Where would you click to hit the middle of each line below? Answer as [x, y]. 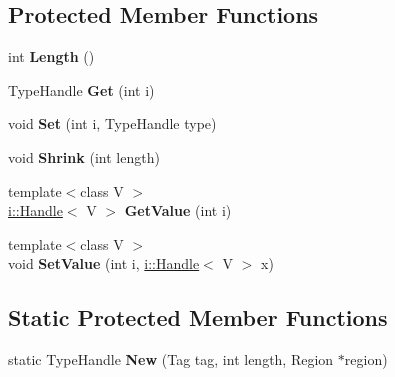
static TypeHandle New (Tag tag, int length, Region [171, 359]
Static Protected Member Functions [198, 317]
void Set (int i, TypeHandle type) [112, 123]
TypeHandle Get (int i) [81, 89]
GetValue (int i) [178, 210]
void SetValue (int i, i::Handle [104, 263]
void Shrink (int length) [84, 156]
